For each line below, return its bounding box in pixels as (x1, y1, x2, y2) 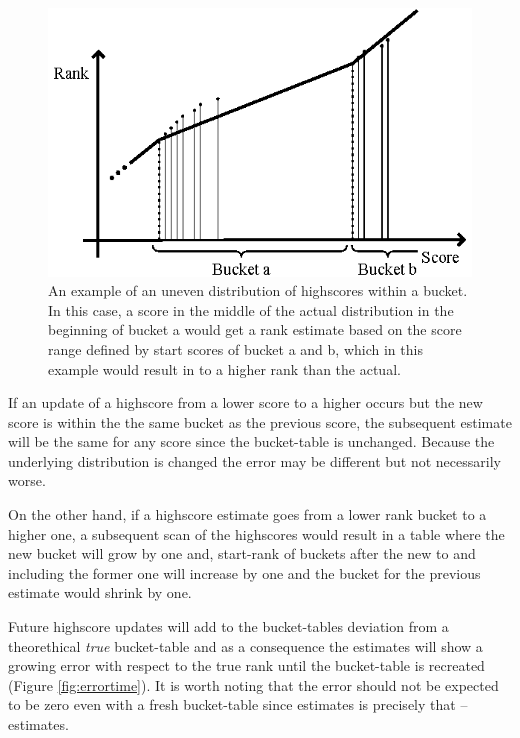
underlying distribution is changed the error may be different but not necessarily (8, 450, 501, 471)
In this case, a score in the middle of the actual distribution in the (48, 299, 454, 320)
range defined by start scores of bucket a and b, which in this (48, 338, 423, 359)
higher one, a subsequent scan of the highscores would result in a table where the (8, 523, 505, 544)
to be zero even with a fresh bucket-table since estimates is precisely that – (8, 694, 468, 715)
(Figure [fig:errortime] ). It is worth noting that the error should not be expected (8, 674, 499, 695)
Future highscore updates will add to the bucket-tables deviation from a (8, 616, 449, 637)
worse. (8, 470, 46, 491)
